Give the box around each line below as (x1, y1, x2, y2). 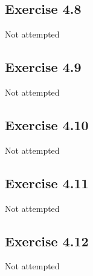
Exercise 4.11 (5, 173, 89, 192)
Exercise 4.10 (5, 115, 89, 134)
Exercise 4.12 (5, 231, 89, 250)
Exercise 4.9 (5, 57, 82, 76)
